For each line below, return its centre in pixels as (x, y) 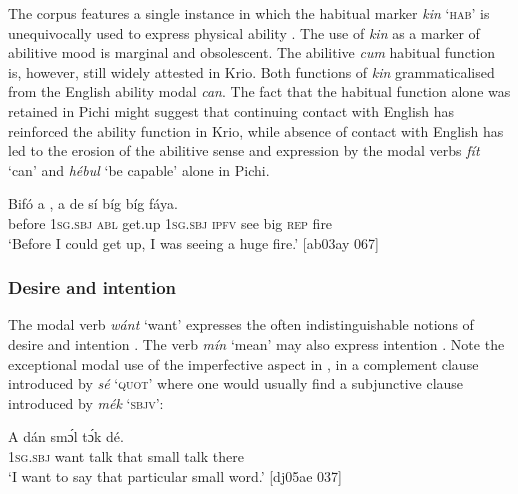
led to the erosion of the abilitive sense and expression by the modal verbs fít (244, 150)
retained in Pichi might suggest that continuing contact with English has (231, 110)
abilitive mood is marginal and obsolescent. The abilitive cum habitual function (251, 52)
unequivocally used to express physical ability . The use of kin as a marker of (244, 32)
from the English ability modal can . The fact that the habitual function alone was (259, 91)
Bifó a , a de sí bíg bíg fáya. (93, 203)
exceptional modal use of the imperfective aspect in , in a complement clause (243, 363)
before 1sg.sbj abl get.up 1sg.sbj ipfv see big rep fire (170, 222)
